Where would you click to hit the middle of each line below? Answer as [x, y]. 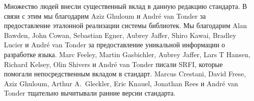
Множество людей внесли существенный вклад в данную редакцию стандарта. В [126, 6]
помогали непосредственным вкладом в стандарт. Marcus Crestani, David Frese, [125, 74]
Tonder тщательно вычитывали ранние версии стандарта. [90, 93]
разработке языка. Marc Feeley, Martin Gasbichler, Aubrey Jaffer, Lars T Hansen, [127, 54]
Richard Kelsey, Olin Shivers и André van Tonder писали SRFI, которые [113, 64]
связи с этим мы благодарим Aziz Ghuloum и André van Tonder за [105, 16]
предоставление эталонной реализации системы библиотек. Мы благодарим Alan [126, 25]
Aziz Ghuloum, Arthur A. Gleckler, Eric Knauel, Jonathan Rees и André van [121, 83]
